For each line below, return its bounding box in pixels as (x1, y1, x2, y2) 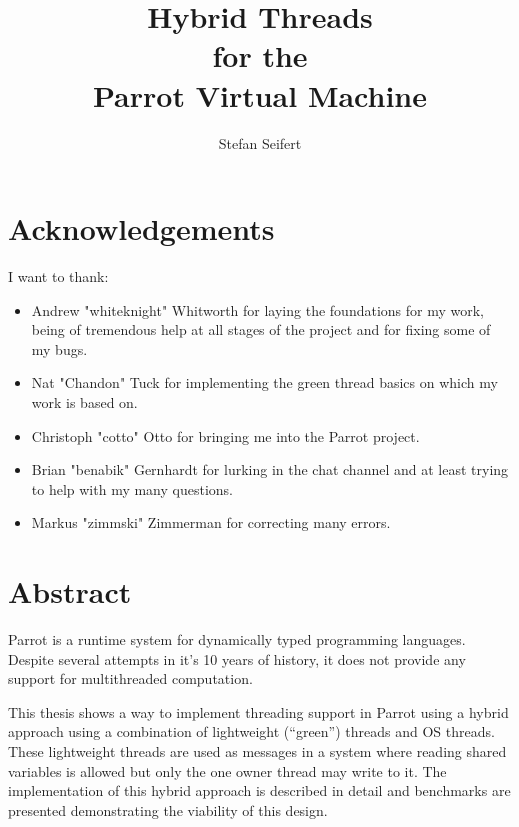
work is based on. (31, 392, 138, 412)
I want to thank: (8, 266, 109, 287)
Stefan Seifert (218, 132, 302, 153)
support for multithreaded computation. (8, 668, 253, 689)
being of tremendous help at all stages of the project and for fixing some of (31, 319, 491, 340)
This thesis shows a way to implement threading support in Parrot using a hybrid (8, 701, 509, 722)
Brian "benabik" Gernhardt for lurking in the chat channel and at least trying (31, 459, 509, 480)
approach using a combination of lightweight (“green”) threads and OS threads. (8, 721, 495, 742)
